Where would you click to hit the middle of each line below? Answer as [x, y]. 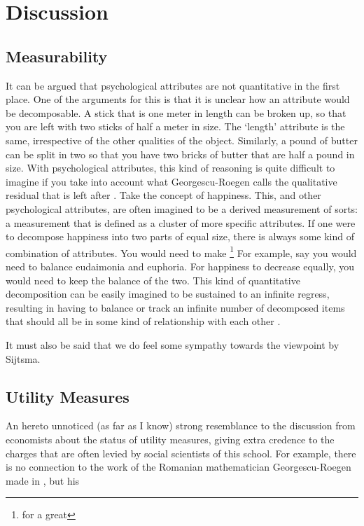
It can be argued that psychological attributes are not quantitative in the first [173, 85]
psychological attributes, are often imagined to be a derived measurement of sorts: [182, 208]
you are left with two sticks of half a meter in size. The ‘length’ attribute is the [175, 126]
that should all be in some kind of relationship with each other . [143, 321]
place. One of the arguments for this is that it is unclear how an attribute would [178, 99]
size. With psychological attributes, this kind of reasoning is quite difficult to [170, 168]
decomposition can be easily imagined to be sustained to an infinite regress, [168, 294]
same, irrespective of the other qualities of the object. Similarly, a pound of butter [182, 140]
